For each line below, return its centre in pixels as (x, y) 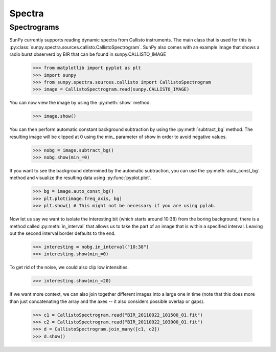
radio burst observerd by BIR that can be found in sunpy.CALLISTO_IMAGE (88, 54)
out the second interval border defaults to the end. (63, 233)
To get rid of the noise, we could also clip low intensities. (69, 267)
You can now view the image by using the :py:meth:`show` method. (80, 103)
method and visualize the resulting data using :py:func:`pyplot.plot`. (80, 178)
